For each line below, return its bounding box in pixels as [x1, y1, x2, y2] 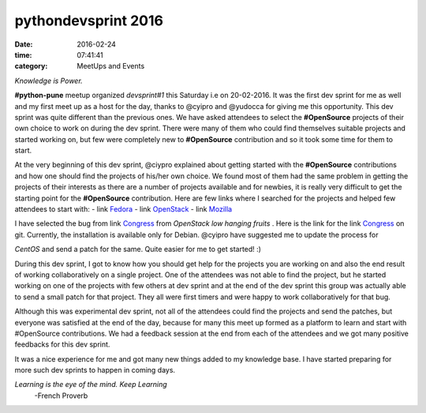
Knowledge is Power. [14, 76, 83, 85]
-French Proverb [34, 391, 88, 400]
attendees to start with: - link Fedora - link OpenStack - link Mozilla [14, 205, 233, 214]
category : [14, 62, 48, 71]
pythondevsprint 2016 [14, 12, 163, 29]
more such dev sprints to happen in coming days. [14, 366, 176, 375]
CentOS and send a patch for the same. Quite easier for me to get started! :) [14, 245, 262, 254]
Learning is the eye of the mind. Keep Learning [14, 380, 167, 389]
